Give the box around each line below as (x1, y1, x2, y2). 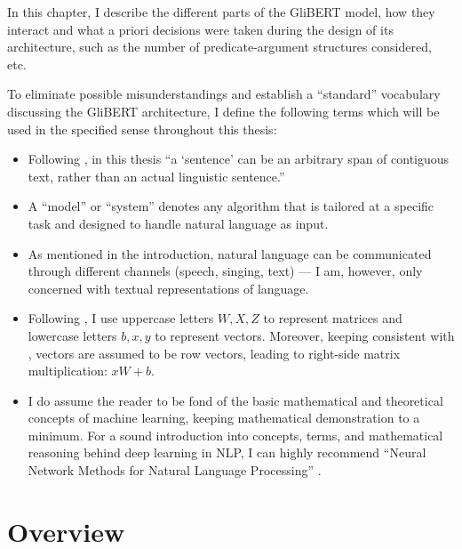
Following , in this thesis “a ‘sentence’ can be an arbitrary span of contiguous (28, 149, 450, 168)
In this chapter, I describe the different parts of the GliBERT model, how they (7, 3, 435, 20)
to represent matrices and (263, 309, 402, 327)
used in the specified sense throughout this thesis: (7, 119, 277, 138)
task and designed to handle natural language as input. (28, 214, 329, 232)
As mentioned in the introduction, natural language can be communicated (28, 244, 432, 262)
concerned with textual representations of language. (28, 279, 309, 297)
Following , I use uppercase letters (28, 309, 214, 327)
